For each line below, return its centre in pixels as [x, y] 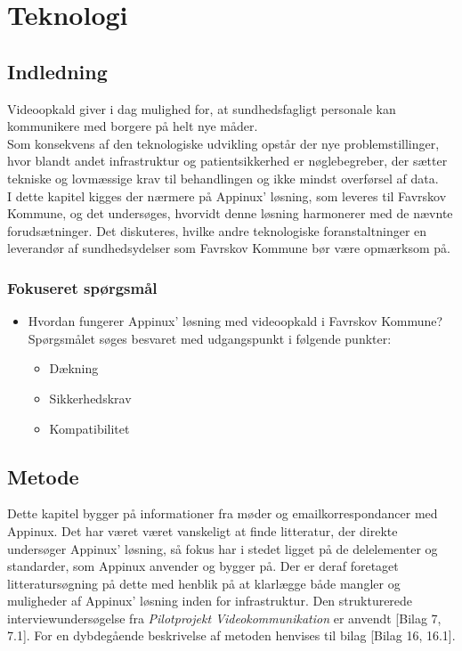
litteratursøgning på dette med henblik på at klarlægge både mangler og [204, 583]
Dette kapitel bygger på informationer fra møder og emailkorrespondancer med [223, 513]
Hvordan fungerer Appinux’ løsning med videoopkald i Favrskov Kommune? [235, 321]
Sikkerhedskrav [90, 398]
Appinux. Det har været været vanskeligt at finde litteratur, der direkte [203, 530]
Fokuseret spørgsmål [82, 287]
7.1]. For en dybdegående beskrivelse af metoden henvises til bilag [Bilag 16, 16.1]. [231, 635]
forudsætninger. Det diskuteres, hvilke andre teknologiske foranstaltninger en [217, 230]
